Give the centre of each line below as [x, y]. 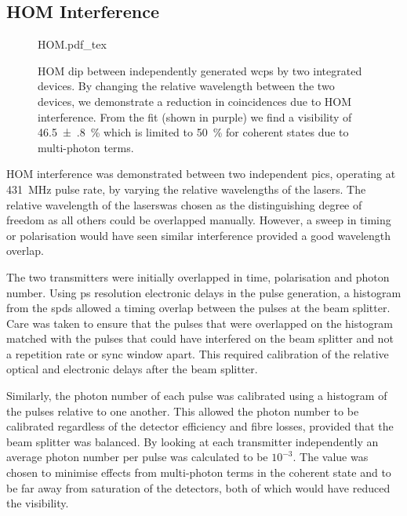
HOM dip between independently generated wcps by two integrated [200, 70]
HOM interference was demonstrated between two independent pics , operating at [201, 174]
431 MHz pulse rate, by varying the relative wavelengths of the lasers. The [186, 189]
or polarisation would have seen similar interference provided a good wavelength [199, 235]
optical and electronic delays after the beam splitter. [132, 369]
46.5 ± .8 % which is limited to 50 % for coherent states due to [193, 132]
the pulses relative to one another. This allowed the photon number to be [183, 411]
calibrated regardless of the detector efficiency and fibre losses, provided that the [200, 426]
